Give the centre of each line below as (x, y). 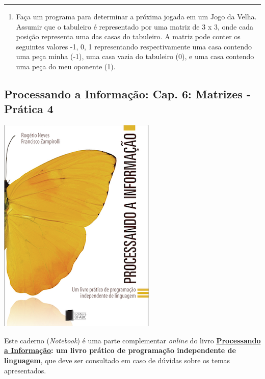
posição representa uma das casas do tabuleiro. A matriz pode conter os (128, 36)
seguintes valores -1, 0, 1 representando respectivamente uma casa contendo (134, 46)
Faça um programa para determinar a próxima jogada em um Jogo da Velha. (136, 16)
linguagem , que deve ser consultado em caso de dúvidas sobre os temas (117, 360)
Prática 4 (29, 109)
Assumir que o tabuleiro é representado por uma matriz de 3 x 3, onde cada (135, 26)
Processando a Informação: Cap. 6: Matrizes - (127, 93)
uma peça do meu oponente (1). (66, 66)
